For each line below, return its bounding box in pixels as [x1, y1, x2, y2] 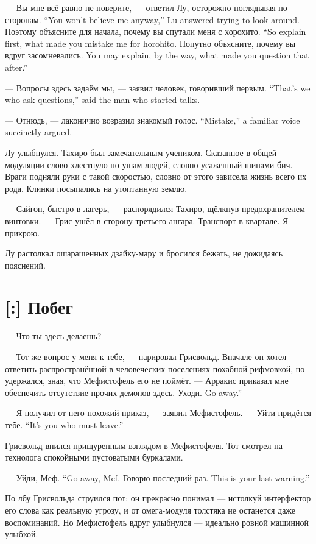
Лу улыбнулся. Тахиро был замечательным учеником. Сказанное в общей [5, 146, 277, 158]
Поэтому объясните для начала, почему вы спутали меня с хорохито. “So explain [5, 25, 306, 38]
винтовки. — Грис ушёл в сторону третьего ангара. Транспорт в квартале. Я [5, 214, 289, 227]
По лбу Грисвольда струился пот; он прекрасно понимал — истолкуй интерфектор [5, 492, 311, 504]
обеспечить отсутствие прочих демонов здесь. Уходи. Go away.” [5, 386, 242, 398]
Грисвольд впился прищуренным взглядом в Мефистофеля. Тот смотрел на [5, 439, 283, 451]
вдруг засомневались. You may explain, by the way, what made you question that [5, 49, 309, 62]
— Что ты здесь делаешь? [5, 330, 102, 342]
